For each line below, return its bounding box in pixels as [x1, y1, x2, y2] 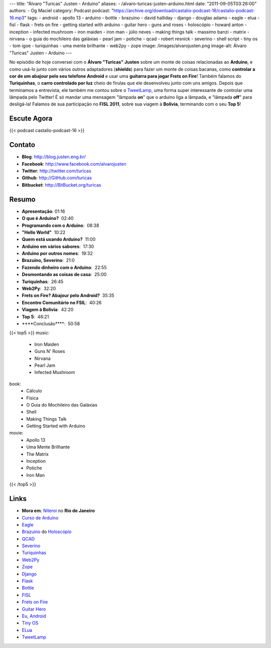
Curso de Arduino [22, 514, 59, 521]
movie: [9, 430, 24, 436]
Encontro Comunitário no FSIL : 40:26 [22, 299, 102, 306]
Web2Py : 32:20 [22, 286, 56, 292]
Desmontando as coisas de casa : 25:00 [22, 272, 107, 278]
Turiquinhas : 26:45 [22, 279, 64, 285]
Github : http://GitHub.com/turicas [22, 175, 92, 181]
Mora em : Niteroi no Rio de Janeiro [22, 507, 95, 514]
